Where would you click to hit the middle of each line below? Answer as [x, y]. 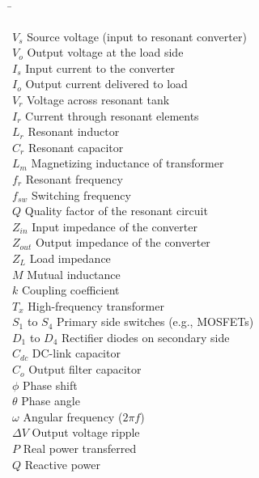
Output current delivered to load [106, 84]
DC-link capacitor [76, 353]
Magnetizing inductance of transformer [127, 163]
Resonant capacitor [76, 147]
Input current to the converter [100, 68]
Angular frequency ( [73, 416]
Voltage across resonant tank [98, 99]
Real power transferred [80, 448]
